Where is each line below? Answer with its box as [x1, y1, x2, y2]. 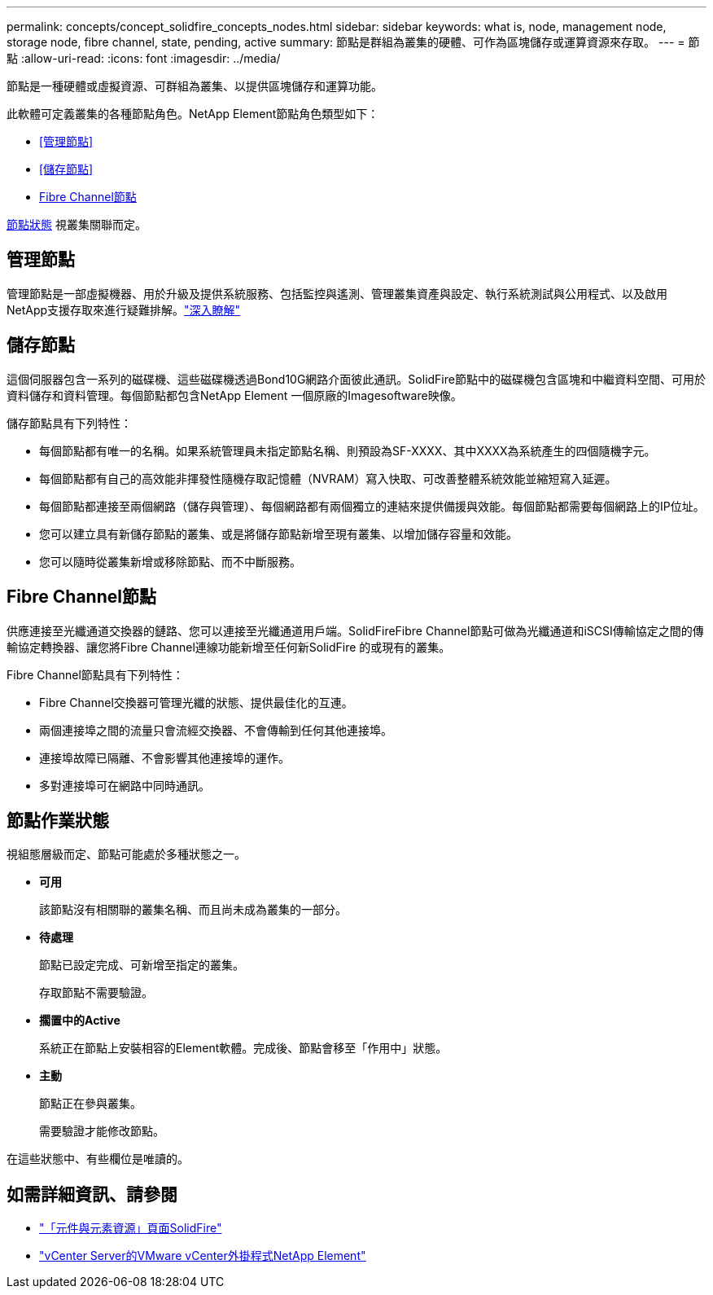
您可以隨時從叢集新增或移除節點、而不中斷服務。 [39, 554, 301, 568]
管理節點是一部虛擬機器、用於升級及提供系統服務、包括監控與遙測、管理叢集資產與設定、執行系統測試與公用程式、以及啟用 [7, 286, 667, 301]
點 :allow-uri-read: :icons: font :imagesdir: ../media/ [7, 51, 281, 65]
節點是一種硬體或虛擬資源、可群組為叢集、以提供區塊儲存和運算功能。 [7, 79, 383, 93]
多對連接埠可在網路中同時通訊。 [39, 778, 210, 792]
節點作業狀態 [7, 810, 109, 831]
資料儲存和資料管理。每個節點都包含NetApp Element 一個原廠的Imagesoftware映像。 [7, 388, 462, 402]
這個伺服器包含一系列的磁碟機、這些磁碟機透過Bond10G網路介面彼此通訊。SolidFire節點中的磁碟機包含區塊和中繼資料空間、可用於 [7, 371, 706, 386]
